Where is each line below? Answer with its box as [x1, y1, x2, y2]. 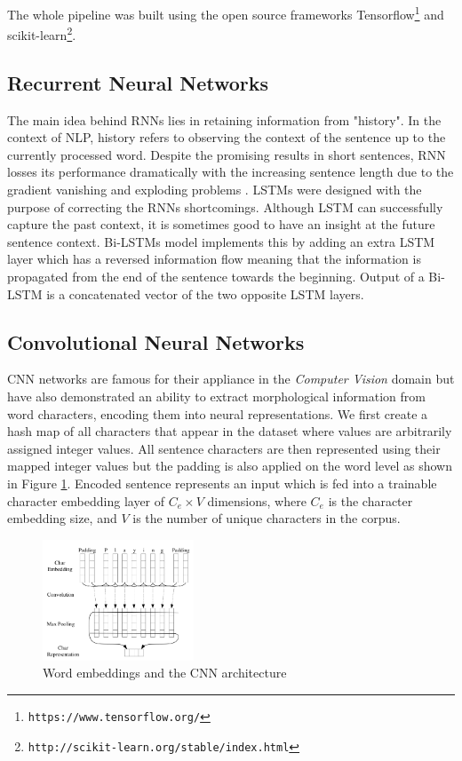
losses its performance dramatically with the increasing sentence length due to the [7, 163, 454, 181]
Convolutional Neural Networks [7, 328, 305, 355]
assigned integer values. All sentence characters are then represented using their [7, 439, 441, 457]
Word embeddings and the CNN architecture [43, 663, 287, 682]
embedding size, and [7, 509, 117, 527]
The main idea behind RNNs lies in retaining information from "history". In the [7, 110, 442, 129]
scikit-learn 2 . [7, 23, 76, 44]
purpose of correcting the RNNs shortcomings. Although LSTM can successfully [7, 197, 443, 216]
